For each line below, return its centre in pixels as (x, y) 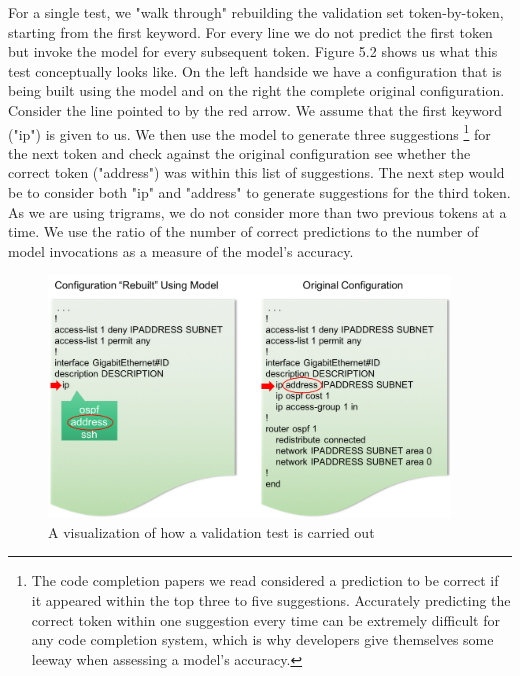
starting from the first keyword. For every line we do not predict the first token (250, 31)
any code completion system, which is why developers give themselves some (262, 639)
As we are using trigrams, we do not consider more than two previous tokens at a (257, 211)
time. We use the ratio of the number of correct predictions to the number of (243, 231)
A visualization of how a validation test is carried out (211, 531)
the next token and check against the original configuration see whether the (239, 152)
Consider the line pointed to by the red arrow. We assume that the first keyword (255, 109)
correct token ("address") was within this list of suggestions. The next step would (256, 172)
